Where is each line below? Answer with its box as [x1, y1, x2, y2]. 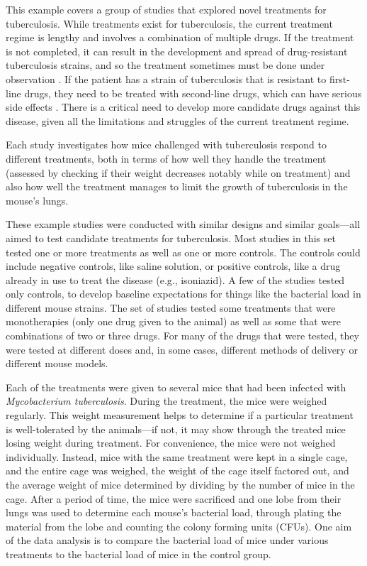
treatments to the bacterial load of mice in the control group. [6, 546, 271, 561]
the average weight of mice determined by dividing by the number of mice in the [6, 477, 355, 491]
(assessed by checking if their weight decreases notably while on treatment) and [6, 165, 351, 180]
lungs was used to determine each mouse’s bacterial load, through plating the [6, 505, 341, 520]
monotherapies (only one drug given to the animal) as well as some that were [6, 314, 341, 329]
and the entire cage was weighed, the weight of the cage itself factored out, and [6, 463, 349, 478]
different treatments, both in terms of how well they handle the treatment [6, 151, 327, 165]
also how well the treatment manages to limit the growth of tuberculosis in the [6, 179, 348, 194]
